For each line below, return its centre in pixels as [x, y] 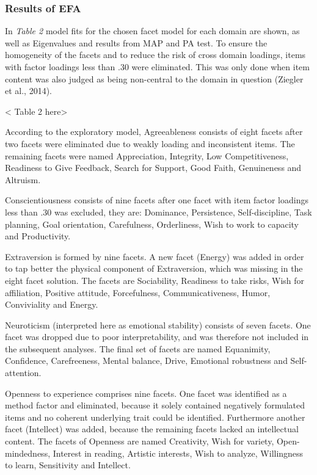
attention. [23, 373]
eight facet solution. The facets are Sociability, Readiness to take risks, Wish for [155, 280]
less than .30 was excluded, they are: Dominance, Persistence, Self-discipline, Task [158, 212]
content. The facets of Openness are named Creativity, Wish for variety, [140, 441]
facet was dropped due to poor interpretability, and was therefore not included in [157, 337]
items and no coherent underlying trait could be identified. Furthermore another [155, 417]
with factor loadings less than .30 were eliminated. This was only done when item [157, 67]
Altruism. [23, 179]
